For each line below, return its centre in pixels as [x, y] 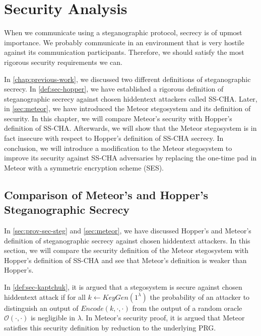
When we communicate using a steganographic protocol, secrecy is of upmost [123, 32]
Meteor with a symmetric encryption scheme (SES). [84, 167]
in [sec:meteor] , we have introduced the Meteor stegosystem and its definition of [127, 108]
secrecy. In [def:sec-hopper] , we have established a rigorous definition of [114, 89]
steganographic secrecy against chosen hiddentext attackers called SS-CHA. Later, [131, 98]
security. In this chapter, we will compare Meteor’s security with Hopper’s [118, 118]
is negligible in [53, 318]
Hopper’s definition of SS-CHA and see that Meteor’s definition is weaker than [125, 260]
